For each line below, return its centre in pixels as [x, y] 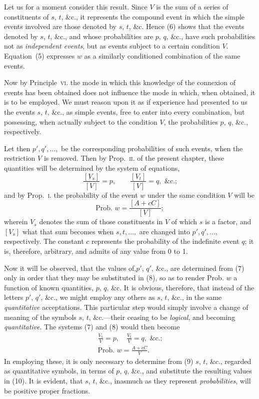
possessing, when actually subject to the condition [81, 121]
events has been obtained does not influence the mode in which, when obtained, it [130, 92]
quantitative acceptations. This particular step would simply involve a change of [126, 307]
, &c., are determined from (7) [198, 268]
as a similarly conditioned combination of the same [162, 55]
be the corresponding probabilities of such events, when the [152, 148]
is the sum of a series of [192, 7]
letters [14, 297]
